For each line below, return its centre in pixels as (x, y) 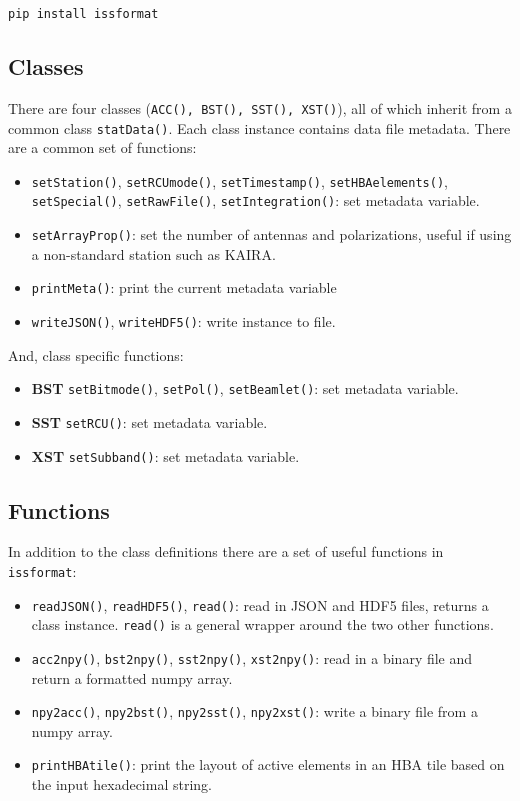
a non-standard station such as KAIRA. (153, 253)
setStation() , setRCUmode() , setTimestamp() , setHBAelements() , (239, 180)
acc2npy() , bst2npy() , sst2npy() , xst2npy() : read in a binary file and (252, 657)
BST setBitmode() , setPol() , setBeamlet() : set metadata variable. (245, 388)
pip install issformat (83, 14)
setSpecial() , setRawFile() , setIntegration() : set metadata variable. (255, 200)
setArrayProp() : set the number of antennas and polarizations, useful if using (271, 234)
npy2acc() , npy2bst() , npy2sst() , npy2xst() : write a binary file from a (254, 711)
